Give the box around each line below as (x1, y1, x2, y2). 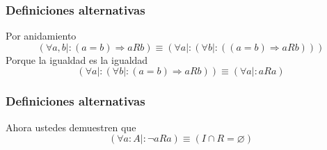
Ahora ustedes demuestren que (6, 119, 136, 134)
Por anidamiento (6, 28, 77, 43)
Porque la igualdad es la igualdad (6, 52, 148, 67)
